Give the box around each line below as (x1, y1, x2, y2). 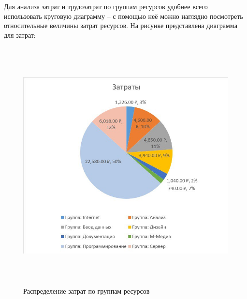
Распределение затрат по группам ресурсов (23, 286, 150, 296)
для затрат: (4, 30, 36, 40)
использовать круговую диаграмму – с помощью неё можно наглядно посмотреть (4, 11, 243, 21)
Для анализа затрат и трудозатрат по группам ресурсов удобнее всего (4, 1, 208, 11)
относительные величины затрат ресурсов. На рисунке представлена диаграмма (4, 20, 237, 30)
